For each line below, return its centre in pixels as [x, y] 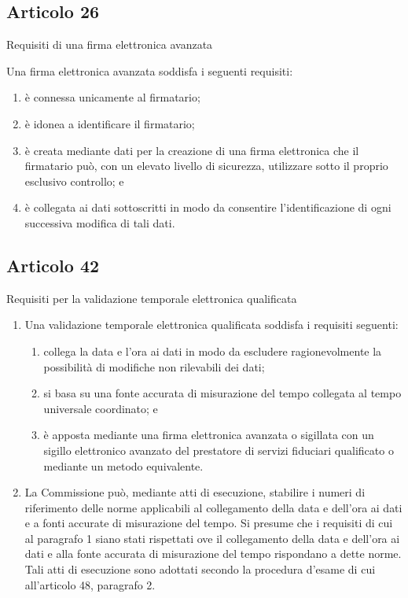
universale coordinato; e [101, 408]
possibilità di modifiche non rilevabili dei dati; [154, 366]
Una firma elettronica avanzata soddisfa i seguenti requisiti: [150, 70]
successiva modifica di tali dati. [100, 222]
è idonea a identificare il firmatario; [110, 123]
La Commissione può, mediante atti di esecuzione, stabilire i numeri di [195, 492]
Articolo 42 [53, 265]
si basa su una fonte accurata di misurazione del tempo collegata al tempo [222, 393]
